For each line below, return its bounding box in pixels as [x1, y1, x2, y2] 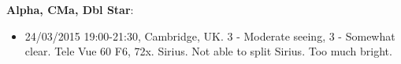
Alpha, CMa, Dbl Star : [6, 2, 134, 17]
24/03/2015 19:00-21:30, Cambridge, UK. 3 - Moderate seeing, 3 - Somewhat [24, 27, 395, 44]
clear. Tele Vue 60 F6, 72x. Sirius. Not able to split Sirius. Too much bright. [24, 43, 392, 59]
